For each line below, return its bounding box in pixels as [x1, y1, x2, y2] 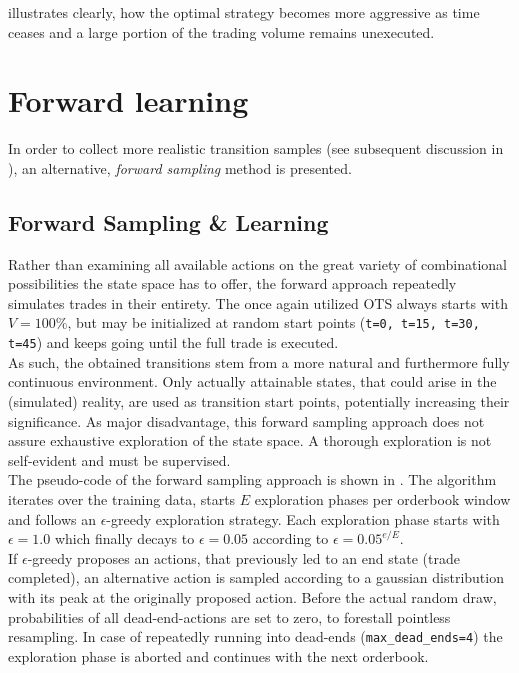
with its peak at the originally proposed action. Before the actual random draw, [8, 586, 497, 607]
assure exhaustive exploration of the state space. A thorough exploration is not [8, 430, 492, 451]
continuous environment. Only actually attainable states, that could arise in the [8, 371, 497, 392]
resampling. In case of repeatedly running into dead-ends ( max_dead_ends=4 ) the [8, 626, 503, 647]
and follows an [8, 508, 96, 529]
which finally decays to [54, 528, 195, 549]
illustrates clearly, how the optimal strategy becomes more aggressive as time [8, 2, 480, 22]
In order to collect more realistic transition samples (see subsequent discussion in [8, 138, 504, 159]
